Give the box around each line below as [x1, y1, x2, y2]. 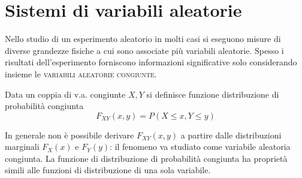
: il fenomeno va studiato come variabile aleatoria [110, 140, 291, 153]
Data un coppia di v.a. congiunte [5, 88, 126, 100]
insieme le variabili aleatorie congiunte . [5, 67, 157, 80]
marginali [5, 140, 40, 153]
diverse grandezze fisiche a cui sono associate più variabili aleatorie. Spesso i [5, 44, 284, 56]
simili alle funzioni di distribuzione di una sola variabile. [5, 164, 211, 176]
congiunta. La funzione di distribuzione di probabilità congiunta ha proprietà [5, 152, 288, 164]
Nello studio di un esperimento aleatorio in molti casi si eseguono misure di [5, 32, 281, 45]
